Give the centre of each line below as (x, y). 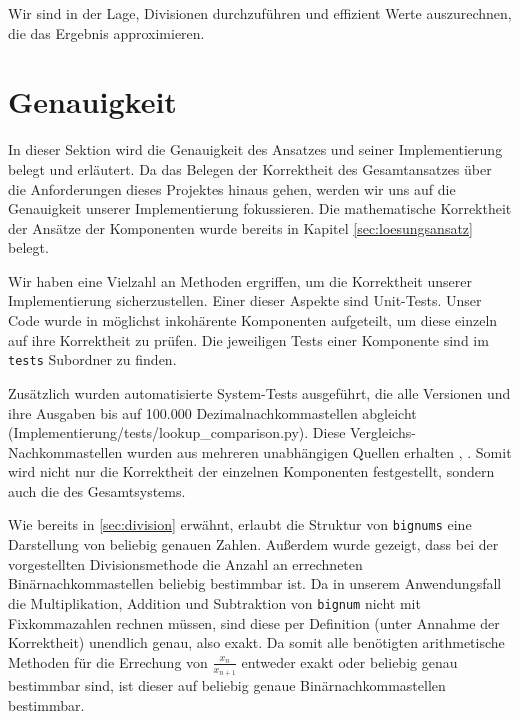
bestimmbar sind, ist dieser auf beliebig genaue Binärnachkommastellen (227, 684)
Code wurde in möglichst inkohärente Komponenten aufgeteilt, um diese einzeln (253, 320)
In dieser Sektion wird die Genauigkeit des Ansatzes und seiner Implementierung (255, 149)
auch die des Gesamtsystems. (97, 490)
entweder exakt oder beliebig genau (349, 661)
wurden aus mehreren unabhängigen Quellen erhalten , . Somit (319, 451)
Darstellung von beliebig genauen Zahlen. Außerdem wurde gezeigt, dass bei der (253, 544)
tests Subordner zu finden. (92, 359)
